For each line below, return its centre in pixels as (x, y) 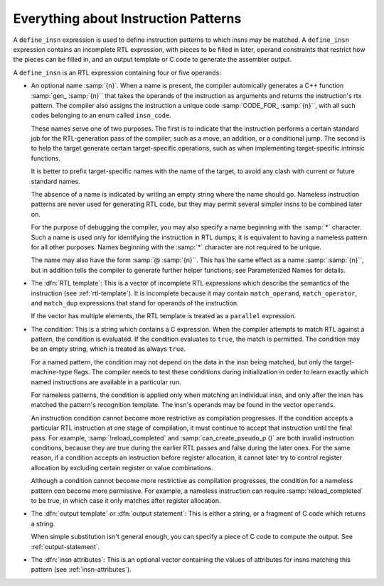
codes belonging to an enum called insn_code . (101, 115)
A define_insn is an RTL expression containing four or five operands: (117, 72)
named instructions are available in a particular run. (106, 382)
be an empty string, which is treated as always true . (108, 349)
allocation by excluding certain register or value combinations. (122, 467)
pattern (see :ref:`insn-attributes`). (81, 570)
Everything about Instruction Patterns (127, 18)
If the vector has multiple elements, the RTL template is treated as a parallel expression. (164, 316)
